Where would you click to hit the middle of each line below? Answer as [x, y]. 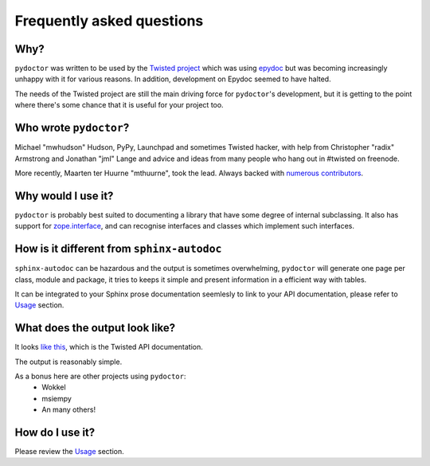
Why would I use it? [64, 196]
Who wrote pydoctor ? [72, 128]
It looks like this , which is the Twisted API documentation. [109, 347]
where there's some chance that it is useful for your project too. [119, 105]
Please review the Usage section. [70, 452]
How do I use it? [55, 432]
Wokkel [54, 387]
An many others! [68, 409]
